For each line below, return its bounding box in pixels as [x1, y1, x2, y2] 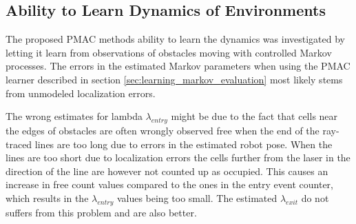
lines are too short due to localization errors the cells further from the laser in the [6, 150, 350, 165]
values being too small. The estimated [116, 190, 278, 205]
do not [301, 190, 329, 205]
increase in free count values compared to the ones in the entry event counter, [6, 177, 333, 192]
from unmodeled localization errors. [6, 85, 156, 100]
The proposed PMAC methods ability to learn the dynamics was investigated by [6, 32, 345, 46]
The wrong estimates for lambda [6, 109, 143, 123]
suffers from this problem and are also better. [6, 205, 197, 219]
